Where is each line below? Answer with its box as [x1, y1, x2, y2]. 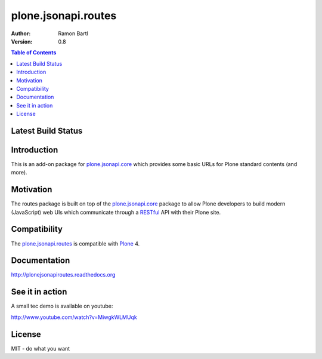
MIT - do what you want [11, 345, 70, 352]
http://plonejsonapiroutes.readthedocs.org [11, 271, 116, 278]
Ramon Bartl [58, 30, 89, 37]
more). [11, 169, 27, 176]
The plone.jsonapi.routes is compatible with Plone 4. [11, 240, 140, 247]
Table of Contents [11, 49, 57, 56]
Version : [11, 38, 33, 45]
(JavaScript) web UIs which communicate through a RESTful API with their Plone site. [11, 208, 221, 216]
